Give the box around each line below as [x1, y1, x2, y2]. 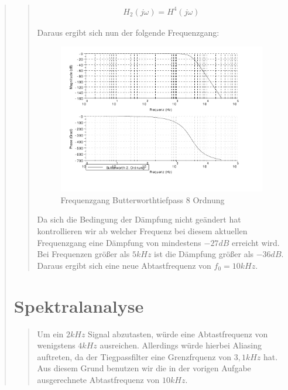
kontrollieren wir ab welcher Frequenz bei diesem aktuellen [37, 225, 248, 237]
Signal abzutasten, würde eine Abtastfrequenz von [88, 327, 268, 340]
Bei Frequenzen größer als [37, 248, 130, 260]
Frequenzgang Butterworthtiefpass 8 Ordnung [60, 193, 225, 206]
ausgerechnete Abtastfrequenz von [37, 373, 160, 385]
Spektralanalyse [13, 293, 144, 317]
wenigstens [37, 339, 76, 351]
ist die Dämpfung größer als [154, 248, 254, 260]
